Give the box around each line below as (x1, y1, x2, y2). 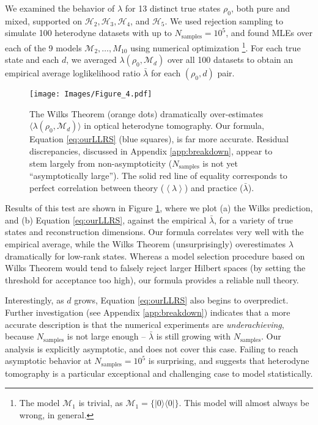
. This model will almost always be (179, 396, 309, 409)
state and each (5, 53, 59, 66)
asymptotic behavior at (5, 354, 92, 367)
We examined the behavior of (5, 2, 115, 14)
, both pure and (231, 2, 290, 14)
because (5, 330, 34, 343)
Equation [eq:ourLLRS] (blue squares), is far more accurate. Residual (29, 133, 289, 145)
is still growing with (156, 330, 231, 343)
